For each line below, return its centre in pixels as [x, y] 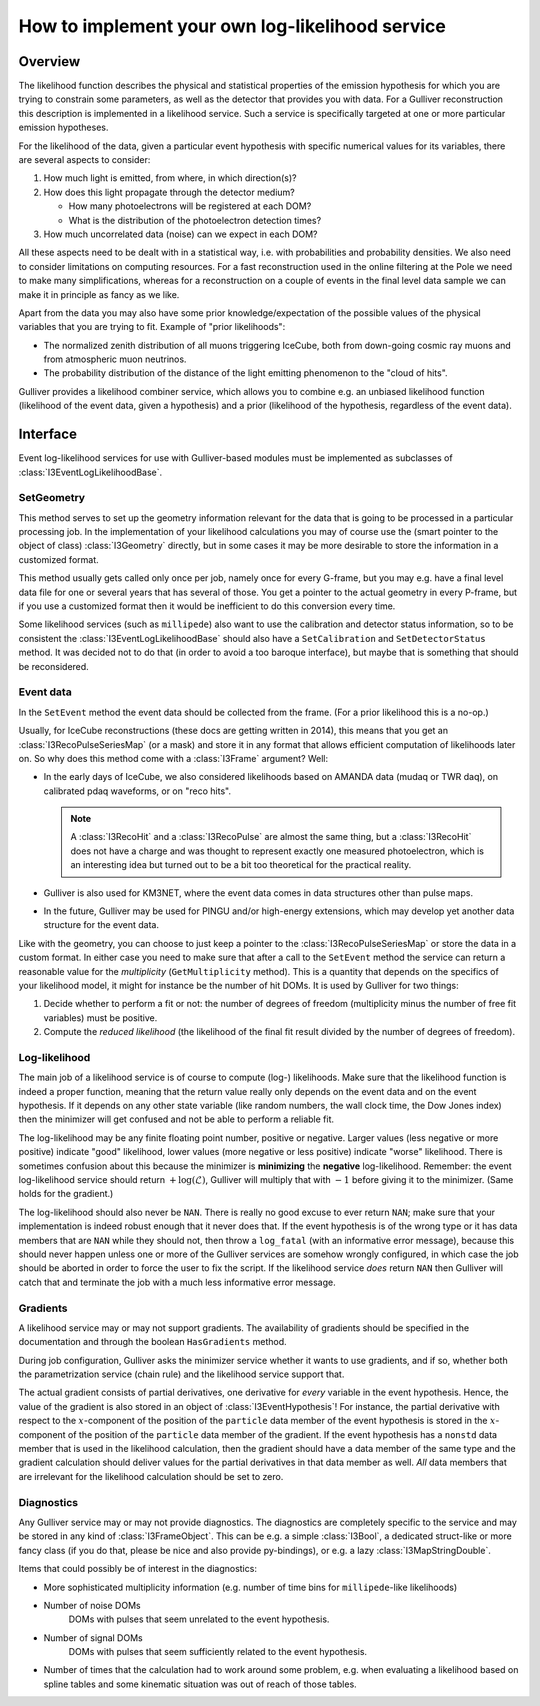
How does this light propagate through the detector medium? [169, 192]
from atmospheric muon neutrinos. [115, 359]
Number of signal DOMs [93, 1637]
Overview [49, 61]
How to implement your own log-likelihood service [232, 26]
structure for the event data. [101, 925]
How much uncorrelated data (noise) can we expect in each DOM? [181, 234]
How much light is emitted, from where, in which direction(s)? [170, 178]
